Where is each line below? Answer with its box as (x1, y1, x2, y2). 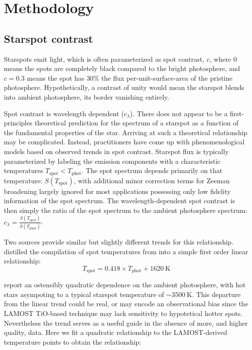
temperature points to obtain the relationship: (4, 336, 142, 347)
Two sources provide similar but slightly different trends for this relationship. (4, 236, 234, 246)
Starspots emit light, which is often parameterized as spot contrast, (4, 53, 205, 64)
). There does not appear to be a (130, 108, 228, 118)
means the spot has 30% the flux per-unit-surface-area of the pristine (27, 72, 233, 83)
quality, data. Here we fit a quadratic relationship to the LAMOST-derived (4, 327, 227, 337)
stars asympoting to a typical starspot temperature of (4, 289, 164, 299)
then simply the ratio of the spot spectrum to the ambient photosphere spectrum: (4, 205, 248, 215)
